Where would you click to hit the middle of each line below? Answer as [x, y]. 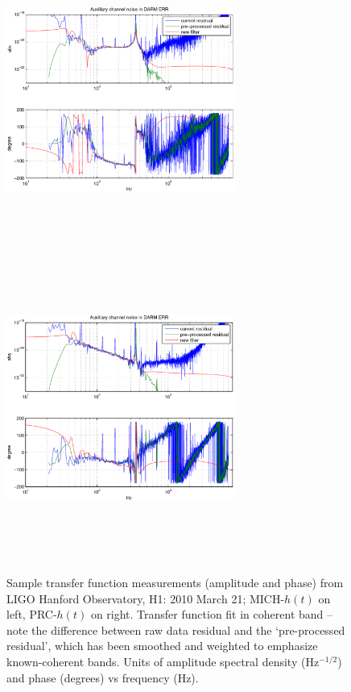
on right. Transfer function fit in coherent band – [211, 614]
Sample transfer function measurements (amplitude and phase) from [175, 583]
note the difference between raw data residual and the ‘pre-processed [176, 629]
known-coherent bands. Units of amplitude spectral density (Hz [163, 662]
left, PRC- [32, 614]
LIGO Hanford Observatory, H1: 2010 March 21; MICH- [146, 598]
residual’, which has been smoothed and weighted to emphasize [162, 646]
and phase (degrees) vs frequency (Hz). [103, 677]
